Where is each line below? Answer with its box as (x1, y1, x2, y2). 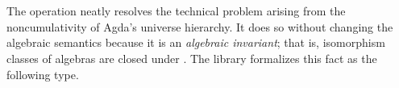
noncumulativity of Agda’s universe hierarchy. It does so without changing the (6, 18, 393, 35)
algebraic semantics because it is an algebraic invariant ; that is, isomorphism (6, 34, 385, 51)
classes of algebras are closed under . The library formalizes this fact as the (6, 49, 377, 66)
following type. (6, 65, 79, 82)
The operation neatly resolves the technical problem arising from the (6, 2, 346, 19)
